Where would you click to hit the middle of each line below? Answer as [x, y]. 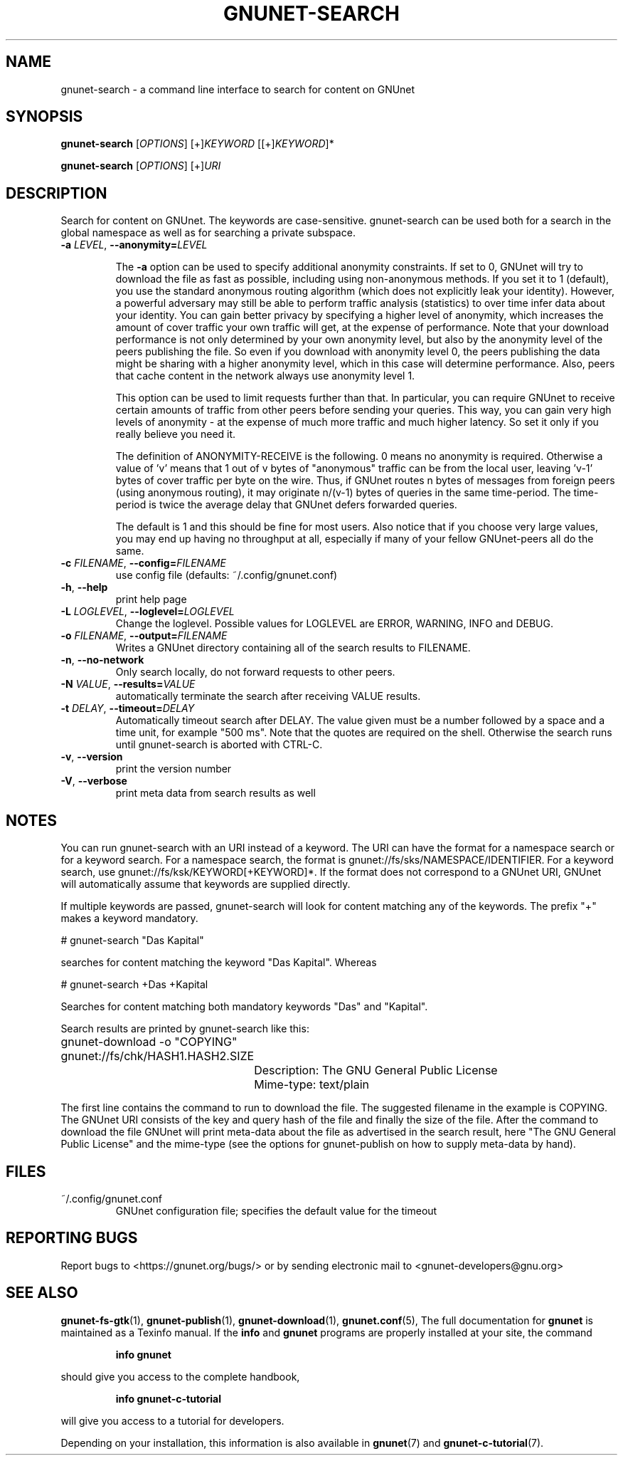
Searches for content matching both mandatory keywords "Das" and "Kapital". [244, 1007]
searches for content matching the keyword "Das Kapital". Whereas [219, 963]
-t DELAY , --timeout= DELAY [128, 708]
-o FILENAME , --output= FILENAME [144, 636]
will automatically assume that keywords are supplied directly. [206, 884]
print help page [151, 599]
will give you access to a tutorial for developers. [172, 1420]
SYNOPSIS [44, 117]
